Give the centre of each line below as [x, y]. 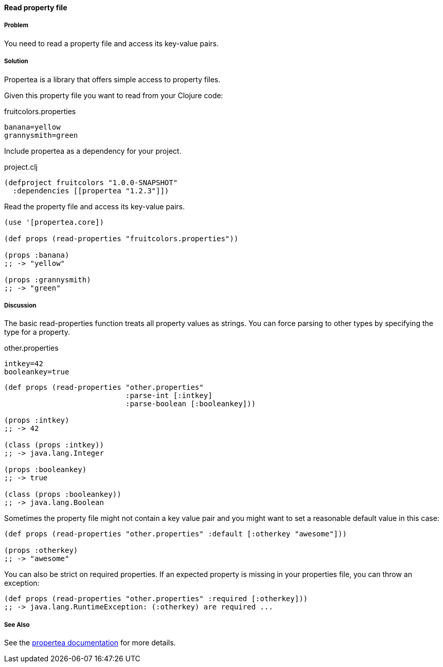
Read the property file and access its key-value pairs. [95, 206]
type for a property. [37, 332]
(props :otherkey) [41, 551]
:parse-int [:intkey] [169, 396]
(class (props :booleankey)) [63, 494]
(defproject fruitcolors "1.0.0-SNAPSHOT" [91, 182]
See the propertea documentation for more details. [90, 643]
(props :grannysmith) [48, 280]
